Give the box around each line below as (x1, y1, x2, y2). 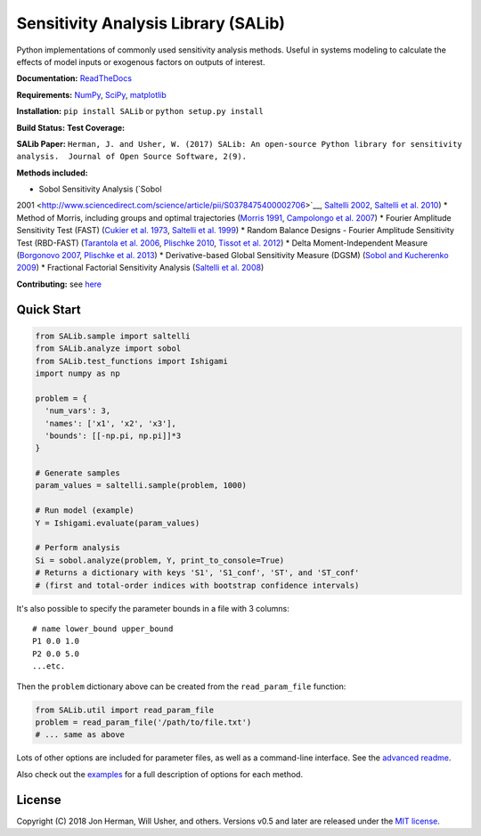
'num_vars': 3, (45, 406, 111, 416)
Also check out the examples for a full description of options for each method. (16, 768, 303, 779)
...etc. (32, 661, 66, 671)
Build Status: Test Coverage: (16, 122, 126, 133)
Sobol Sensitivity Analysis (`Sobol (38, 183, 162, 195)
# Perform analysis (35, 543, 120, 553)
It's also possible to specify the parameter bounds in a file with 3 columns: (16, 603, 289, 613)
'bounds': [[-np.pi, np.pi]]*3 (45, 430, 182, 441)
